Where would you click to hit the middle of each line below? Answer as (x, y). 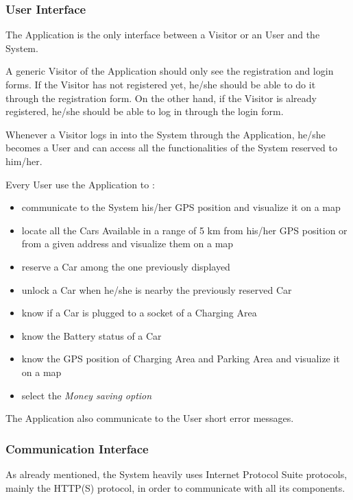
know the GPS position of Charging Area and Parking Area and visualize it (181, 359)
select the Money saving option (87, 395)
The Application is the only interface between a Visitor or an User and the (163, 35)
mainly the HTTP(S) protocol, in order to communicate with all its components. (175, 487)
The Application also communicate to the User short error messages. (150, 418)
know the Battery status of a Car (92, 335)
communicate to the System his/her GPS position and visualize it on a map (181, 207)
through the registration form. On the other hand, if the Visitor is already (161, 98)
